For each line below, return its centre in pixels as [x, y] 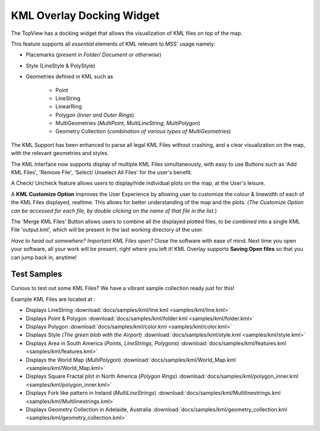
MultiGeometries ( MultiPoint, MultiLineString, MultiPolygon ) [128, 123]
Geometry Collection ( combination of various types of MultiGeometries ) [143, 131]
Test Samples [36, 274]
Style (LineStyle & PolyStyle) [61, 66]
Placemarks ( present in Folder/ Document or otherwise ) [94, 55]
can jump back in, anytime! [44, 257]
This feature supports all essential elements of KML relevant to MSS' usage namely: [113, 44]
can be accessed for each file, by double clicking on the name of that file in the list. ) [114, 211]
